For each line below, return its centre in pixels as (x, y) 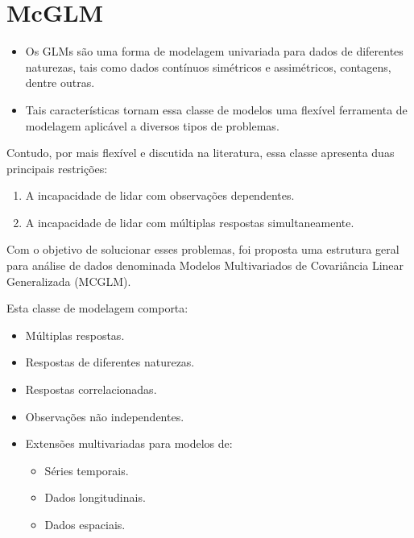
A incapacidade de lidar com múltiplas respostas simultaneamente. (190, 222)
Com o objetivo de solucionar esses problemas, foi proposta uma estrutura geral (203, 249)
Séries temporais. (87, 470)
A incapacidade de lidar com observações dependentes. (160, 195)
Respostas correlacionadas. (91, 389)
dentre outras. (60, 83)
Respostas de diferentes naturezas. (110, 362)
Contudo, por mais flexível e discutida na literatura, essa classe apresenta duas (201, 153)
